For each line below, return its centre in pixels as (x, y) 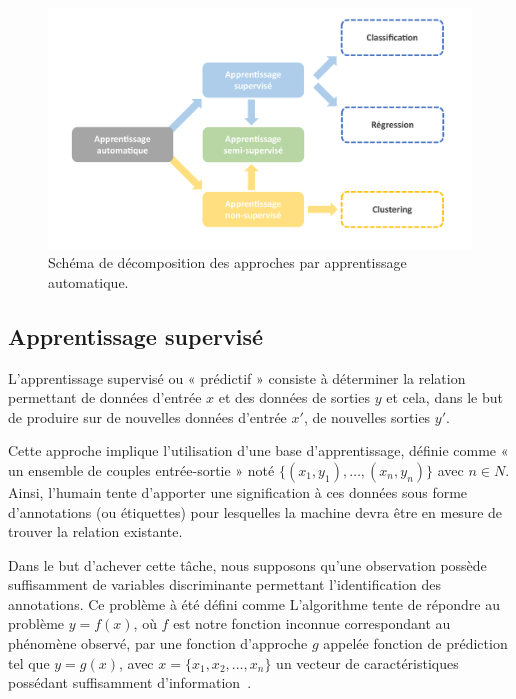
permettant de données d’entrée (105, 397)
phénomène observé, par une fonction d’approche (158, 643)
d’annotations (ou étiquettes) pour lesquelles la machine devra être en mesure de (255, 511)
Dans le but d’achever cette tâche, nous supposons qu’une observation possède (247, 564)
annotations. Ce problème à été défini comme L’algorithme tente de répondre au (254, 603)
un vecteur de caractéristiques (367, 662)
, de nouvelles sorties (367, 416)
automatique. (88, 281)
